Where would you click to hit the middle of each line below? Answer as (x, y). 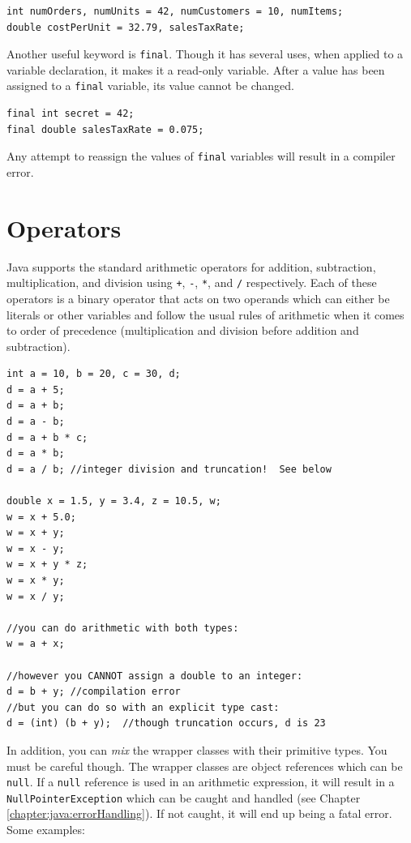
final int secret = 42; (71, 114)
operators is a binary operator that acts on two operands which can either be (198, 298)
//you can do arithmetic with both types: (123, 628)
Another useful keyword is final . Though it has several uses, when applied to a (205, 54)
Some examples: (46, 830)
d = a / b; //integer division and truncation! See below (169, 469)
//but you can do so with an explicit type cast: (143, 707)
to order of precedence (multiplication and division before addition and (183, 330)
